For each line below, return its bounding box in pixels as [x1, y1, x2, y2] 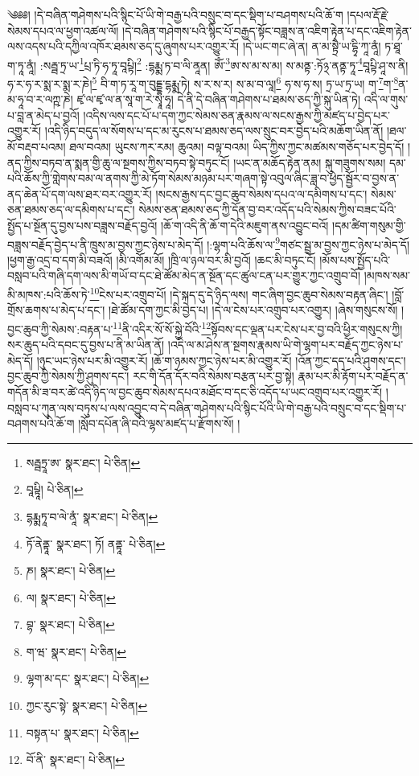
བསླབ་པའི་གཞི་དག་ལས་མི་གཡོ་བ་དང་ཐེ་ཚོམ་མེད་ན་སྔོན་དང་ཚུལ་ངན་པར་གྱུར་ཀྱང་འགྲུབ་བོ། [7, 267, 361, 284]
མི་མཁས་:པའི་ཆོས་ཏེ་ [7, 285, 90, 302]
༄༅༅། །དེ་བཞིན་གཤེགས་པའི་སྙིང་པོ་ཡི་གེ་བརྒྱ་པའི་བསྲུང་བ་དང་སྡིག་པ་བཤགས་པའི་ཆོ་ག [7, 6, 343, 23]
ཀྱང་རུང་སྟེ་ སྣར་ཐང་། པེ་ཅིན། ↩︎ [26, 697, 148, 714]
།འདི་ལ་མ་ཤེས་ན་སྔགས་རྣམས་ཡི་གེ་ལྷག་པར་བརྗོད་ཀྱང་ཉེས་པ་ [167, 336, 404, 353]
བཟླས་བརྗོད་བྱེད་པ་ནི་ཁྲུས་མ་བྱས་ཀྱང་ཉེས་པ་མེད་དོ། [7, 236, 203, 253]
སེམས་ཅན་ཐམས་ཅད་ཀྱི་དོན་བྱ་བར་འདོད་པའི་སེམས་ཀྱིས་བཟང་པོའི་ [138, 201, 396, 218]
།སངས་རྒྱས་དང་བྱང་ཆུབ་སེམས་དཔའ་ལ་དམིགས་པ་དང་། [155, 185, 368, 202]
